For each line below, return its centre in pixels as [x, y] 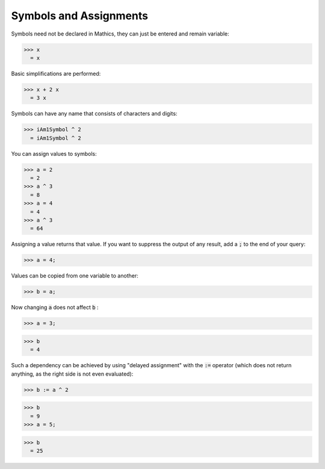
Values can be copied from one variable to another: [75, 276]
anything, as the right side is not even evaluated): [72, 374]
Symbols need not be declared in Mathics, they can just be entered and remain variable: [120, 34]
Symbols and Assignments [80, 16]
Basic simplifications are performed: [56, 73]
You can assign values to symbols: [54, 154]
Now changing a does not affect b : [55, 308]
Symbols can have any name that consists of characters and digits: [94, 114]
